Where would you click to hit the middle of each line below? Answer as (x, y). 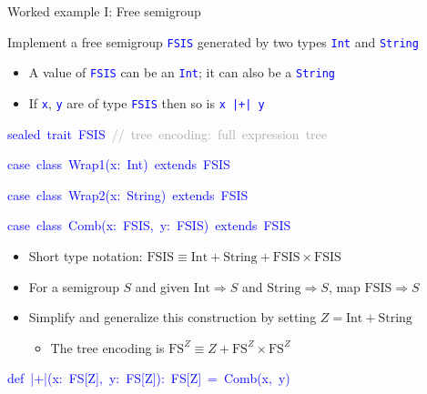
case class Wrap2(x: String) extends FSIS (128, 194)
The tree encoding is (107, 347)
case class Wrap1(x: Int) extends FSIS (119, 164)
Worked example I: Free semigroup (104, 11)
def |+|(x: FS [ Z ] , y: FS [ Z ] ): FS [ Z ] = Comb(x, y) (149, 378)
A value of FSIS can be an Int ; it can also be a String (182, 72)
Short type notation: (86, 255)
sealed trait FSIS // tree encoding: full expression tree (168, 133)
